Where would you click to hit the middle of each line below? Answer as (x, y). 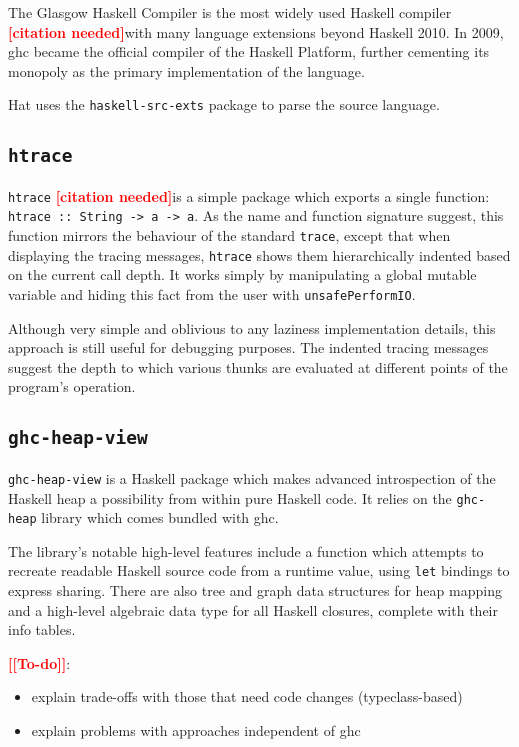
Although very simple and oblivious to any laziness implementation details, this (252, 327)
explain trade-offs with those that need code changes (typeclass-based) (247, 696)
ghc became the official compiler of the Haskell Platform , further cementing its (249, 51)
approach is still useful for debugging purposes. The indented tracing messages (248, 347)
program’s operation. (72, 386)
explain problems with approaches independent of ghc (196, 730)
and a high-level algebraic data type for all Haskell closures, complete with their (253, 609)
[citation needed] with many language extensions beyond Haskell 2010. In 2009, (256, 31)
